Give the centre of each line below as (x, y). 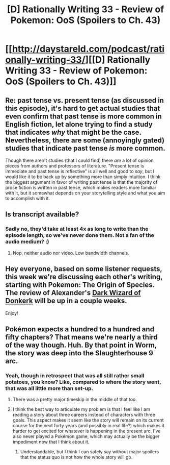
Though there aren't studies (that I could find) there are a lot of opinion (79, 160)
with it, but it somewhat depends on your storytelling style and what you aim (85, 193)
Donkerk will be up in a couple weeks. (66, 301)
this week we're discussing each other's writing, (84, 277)
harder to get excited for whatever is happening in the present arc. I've (87, 431)
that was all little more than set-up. (49, 388)
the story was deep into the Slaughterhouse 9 (79, 353)
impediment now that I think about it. (51, 442)
